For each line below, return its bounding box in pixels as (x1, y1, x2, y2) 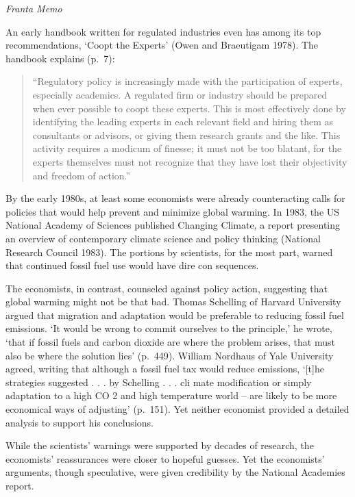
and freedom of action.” (32, 168, 131, 182)
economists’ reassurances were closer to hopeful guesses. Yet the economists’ (5, 451, 325, 466)
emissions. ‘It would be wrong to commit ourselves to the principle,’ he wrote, (5, 321, 332, 335)
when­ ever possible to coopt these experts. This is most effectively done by (32, 101, 346, 115)
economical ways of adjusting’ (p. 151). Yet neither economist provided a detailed (5, 402, 350, 416)
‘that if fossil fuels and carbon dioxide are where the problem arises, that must (5, 335, 335, 349)
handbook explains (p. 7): (5, 51, 115, 65)
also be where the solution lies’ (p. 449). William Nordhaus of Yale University (5, 348, 334, 362)
